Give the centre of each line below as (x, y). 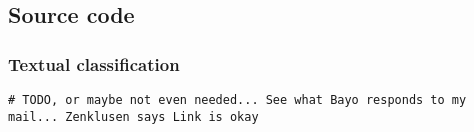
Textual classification (94, 63)
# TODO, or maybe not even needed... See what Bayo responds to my (237, 100)
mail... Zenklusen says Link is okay (133, 116)
